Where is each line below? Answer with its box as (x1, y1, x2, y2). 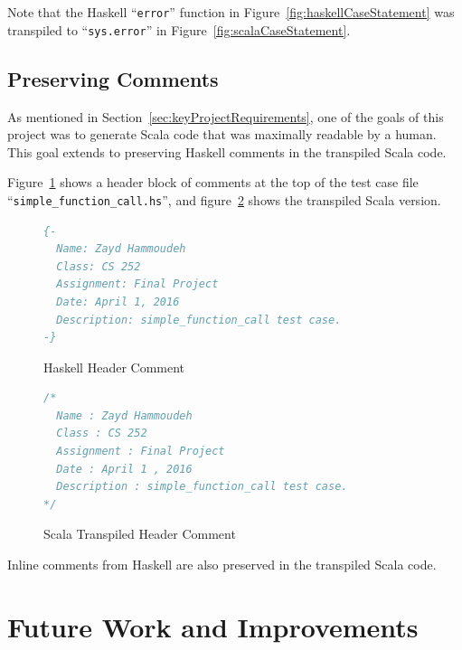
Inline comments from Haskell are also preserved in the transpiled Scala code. (7, 555, 437, 574)
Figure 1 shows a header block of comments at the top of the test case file (7, 173, 419, 192)
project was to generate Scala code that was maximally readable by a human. (7, 125, 437, 144)
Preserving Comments (7, 64, 219, 92)
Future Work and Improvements (7, 608, 419, 645)
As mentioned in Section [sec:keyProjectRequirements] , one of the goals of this (7, 107, 444, 126)
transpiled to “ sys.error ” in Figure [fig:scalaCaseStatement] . (7, 20, 351, 39)
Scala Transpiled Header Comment (43, 524, 236, 543)
